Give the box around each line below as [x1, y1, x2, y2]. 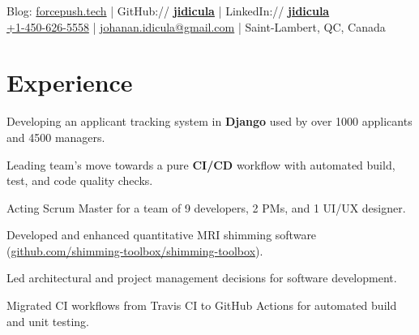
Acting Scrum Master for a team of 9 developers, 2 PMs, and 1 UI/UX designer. [6, 199, 406, 216]
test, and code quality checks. [6, 172, 153, 189]
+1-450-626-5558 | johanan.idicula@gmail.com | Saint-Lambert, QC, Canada [6, 18, 386, 35]
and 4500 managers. [6, 128, 105, 145]
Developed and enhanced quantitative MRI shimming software [6, 226, 317, 243]
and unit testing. [6, 312, 89, 329]
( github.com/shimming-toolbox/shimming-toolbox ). [6, 242, 263, 259]
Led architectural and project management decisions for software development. [6, 269, 397, 286]
